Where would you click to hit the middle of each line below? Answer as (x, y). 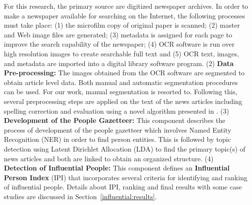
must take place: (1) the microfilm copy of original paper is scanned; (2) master (122, 25)
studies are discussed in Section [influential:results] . (80, 196)
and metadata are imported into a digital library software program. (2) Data (119, 63)
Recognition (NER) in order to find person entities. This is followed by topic (118, 139)
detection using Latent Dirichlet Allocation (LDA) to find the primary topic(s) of (125, 148)
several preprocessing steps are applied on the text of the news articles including (123, 101)
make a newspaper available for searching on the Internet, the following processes (125, 15)
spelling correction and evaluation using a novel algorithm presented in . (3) (117, 111)
